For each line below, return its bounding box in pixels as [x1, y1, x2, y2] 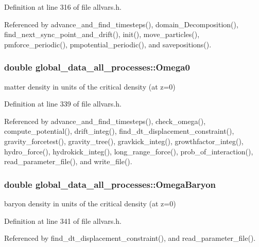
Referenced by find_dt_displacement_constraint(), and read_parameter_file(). [4, 233, 256, 243]
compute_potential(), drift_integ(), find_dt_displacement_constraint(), [4, 126, 234, 136]
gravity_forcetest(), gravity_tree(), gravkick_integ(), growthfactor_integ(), [4, 135, 244, 146]
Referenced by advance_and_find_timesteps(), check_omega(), [4, 115, 206, 126]
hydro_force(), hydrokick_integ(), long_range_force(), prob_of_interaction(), [4, 146, 253, 156]
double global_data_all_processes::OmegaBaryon [4, 178, 216, 190]
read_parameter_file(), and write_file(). [4, 156, 132, 167]
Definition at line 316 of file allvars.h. [4, 2, 122, 12]
